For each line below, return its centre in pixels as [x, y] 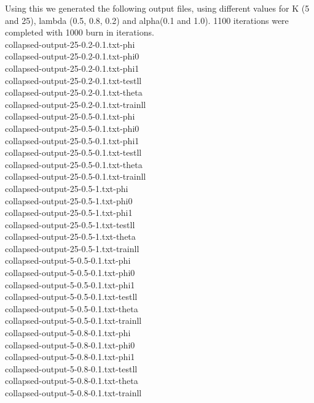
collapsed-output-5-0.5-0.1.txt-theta [72, 308]
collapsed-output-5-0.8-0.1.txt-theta [72, 381]
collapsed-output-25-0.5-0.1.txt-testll [73, 152]
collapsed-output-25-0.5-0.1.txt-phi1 [72, 140]
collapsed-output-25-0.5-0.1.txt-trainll [76, 176]
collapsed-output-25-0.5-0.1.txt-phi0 [72, 128]
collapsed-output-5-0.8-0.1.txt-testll [71, 368]
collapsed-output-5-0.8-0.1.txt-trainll [73, 393]
